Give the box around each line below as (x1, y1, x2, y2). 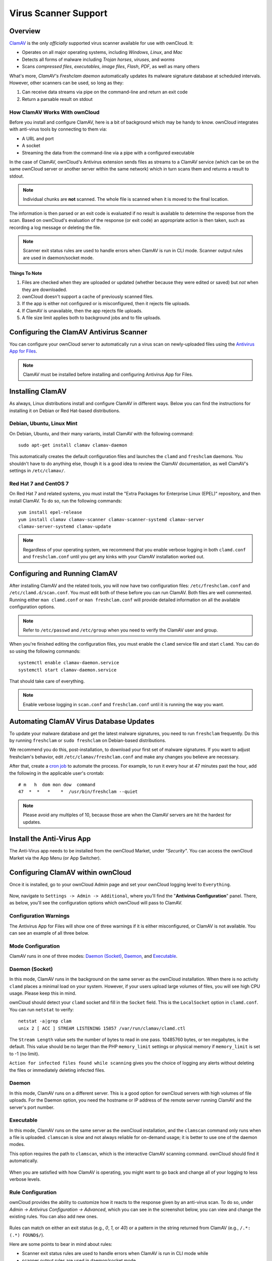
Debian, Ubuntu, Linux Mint (9, 420, 78, 427)
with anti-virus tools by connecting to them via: (9, 126, 107, 132)
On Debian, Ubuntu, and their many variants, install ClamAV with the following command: (9, 430, 194, 436)
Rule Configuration (9, 1188, 57, 1195)
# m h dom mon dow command (18, 782, 96, 787)
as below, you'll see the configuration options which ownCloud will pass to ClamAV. (9, 900, 182, 906)
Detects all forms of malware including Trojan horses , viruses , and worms (22, 56, 175, 63)
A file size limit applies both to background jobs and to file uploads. (22, 315, 161, 321)
